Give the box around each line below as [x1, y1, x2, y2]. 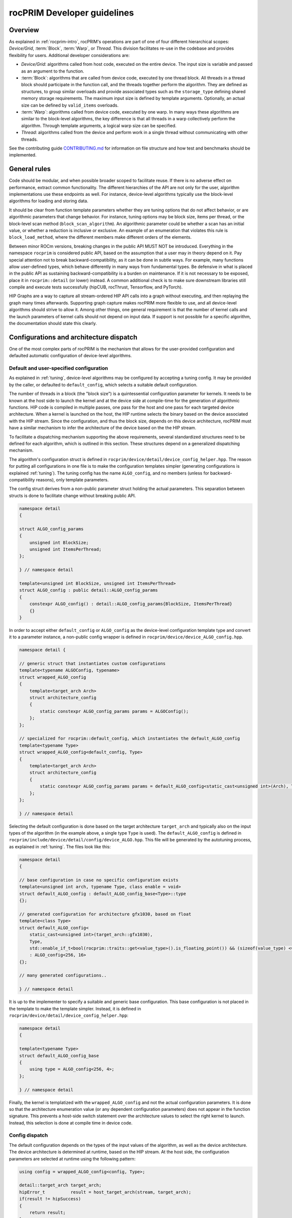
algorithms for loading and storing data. [9, 198, 89, 204]
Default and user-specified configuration [9, 365, 108, 372]
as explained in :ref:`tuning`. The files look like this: [9, 843, 111, 850]
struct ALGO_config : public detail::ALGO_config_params [19, 588, 158, 593]
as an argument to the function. [21, 68, 85, 74]
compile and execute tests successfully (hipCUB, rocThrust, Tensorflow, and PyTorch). [9, 284, 183, 290]
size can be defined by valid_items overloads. [21, 102, 119, 108]
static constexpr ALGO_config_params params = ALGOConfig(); [39, 708, 189, 714]
